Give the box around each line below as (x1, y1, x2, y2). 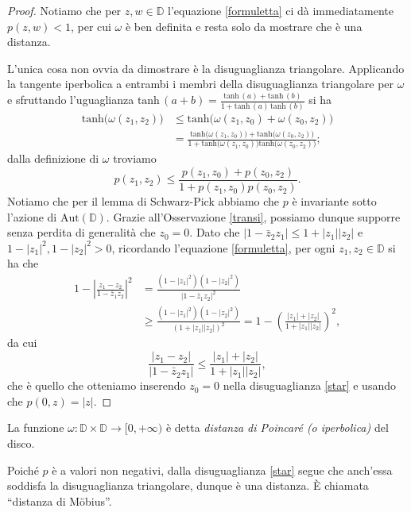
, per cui (70, 17, 111, 34)
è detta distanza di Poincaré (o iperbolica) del (165, 419, 389, 436)
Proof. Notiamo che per (7, 2, 122, 18)
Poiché (7, 461, 39, 478)
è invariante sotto (292, 193, 377, 210)
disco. (7, 434, 35, 451)
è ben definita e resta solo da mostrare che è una (125, 17, 363, 34)
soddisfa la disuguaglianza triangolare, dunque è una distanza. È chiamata (7, 477, 369, 494)
